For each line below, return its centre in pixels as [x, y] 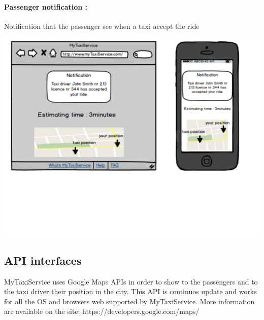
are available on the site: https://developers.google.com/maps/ [102, 311]
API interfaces [43, 260]
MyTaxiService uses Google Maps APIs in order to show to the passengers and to [131, 281]
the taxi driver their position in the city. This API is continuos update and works [130, 291]
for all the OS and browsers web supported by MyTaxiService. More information [129, 301]
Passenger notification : [46, 6]
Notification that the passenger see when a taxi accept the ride [102, 26]
